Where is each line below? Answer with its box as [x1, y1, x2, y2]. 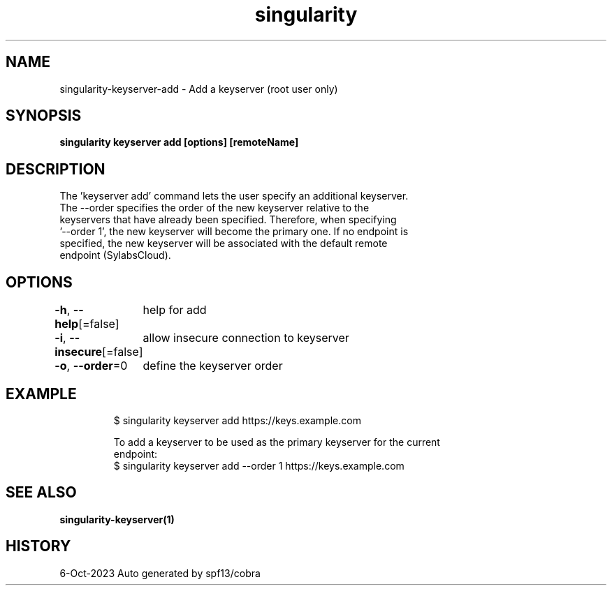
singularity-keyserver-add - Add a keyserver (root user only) [59, 82, 338, 95]
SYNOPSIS [6, 107, 82, 125]
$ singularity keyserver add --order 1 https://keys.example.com [113, 459, 405, 472]
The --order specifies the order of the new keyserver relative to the [59, 202, 370, 214]
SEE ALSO [6, 484, 77, 502]
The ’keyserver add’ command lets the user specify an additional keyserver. [59, 190, 409, 202]
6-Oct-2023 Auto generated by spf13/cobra [59, 567, 261, 579]
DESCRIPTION [6, 160, 105, 178]
